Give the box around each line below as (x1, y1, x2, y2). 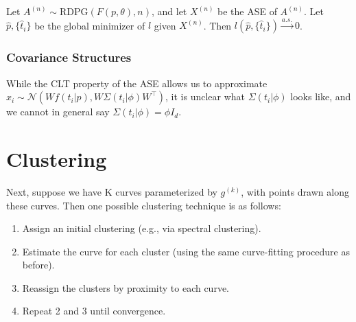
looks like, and (290, 89, 351, 104)
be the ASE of (217, 4, 277, 18)
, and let (151, 4, 187, 18)
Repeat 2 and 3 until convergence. (22, 303, 166, 318)
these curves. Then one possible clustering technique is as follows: (6, 198, 281, 212)
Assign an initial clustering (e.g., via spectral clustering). (22, 221, 261, 235)
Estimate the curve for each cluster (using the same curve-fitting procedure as (22, 244, 350, 258)
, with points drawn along (241, 184, 349, 198)
